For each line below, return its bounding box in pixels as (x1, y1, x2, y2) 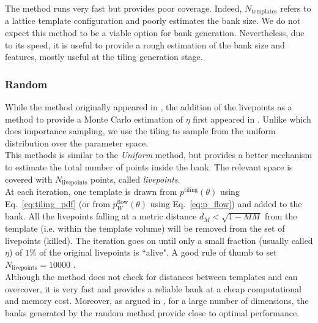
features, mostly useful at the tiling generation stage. (5, 50, 203, 63)
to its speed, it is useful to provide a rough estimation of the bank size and (5, 38, 285, 51)
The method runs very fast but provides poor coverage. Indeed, (5, 2, 242, 14)
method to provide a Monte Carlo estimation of (5, 112, 183, 125)
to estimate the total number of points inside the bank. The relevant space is (5, 161, 293, 173)
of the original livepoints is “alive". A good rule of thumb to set (39, 246, 277, 259)
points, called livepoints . (91, 172, 180, 185)
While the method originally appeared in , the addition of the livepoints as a (5, 101, 292, 113)
